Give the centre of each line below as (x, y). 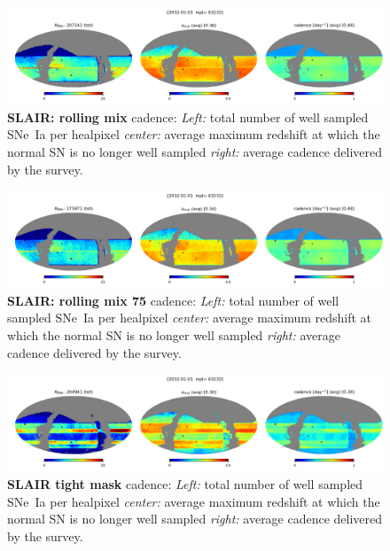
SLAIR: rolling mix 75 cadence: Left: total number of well (173, 300)
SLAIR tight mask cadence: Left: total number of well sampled (185, 483)
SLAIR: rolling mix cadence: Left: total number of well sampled (188, 116)
